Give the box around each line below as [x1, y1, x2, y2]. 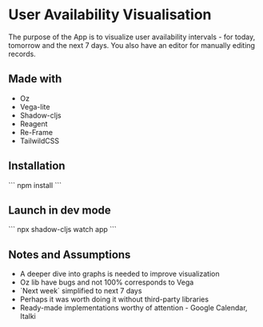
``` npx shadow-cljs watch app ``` [8, 225, 118, 234]
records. [8, 49, 36, 58]
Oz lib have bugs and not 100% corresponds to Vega [19, 277, 194, 287]
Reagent [19, 118, 48, 129]
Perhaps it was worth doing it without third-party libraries [19, 294, 209, 305]
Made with [8, 72, 62, 86]
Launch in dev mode [8, 203, 112, 217]
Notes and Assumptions [8, 248, 131, 261]
